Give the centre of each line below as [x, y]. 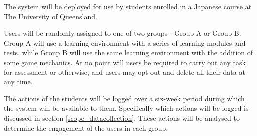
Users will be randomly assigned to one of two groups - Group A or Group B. [123, 33]
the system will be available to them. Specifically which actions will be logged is [126, 108]
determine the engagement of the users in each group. [86, 127]
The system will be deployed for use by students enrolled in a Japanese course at [128, 6]
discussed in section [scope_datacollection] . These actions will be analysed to [122, 117]
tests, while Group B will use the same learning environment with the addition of [128, 52]
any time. [18, 82]
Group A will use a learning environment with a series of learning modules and [125, 42]
